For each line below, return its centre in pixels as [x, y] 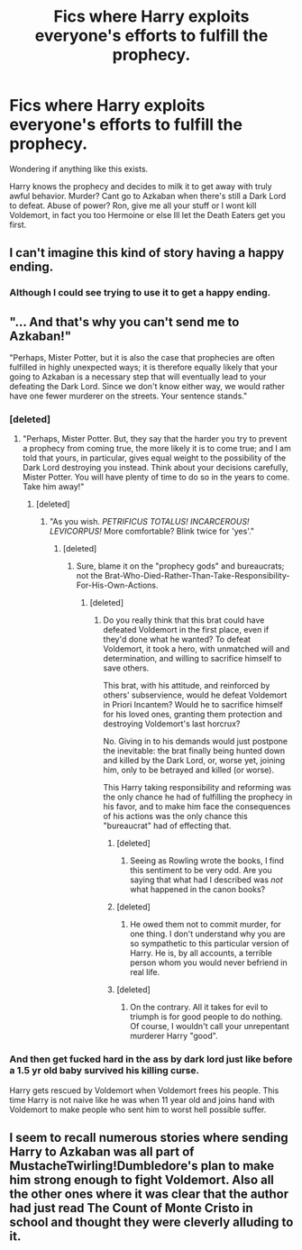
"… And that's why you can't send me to [124, 322]
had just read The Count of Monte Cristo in [132, 1208]
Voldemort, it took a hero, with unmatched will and [197, 649]
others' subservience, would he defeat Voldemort [195, 695]
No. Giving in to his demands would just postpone [196, 742]
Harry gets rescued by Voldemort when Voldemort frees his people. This [144, 1090]
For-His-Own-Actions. [117, 585]
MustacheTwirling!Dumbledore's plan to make [142, 1166]
